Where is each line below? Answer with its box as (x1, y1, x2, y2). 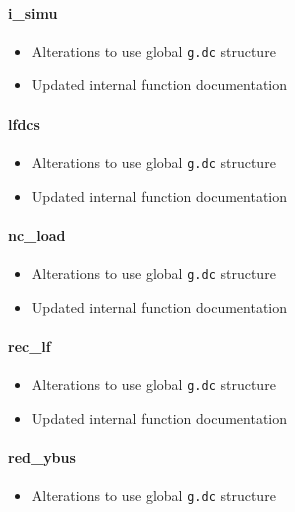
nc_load (8, 224, 66, 245)
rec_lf (8, 335, 51, 356)
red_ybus (8, 446, 76, 467)
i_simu (8, 2, 58, 23)
